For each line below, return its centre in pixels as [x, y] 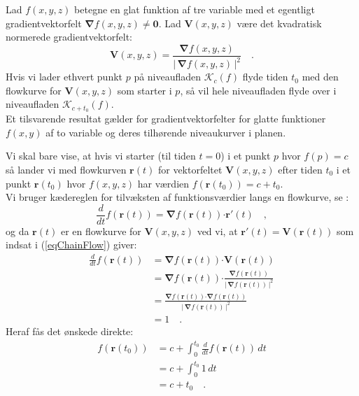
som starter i [145, 90]
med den [320, 77]
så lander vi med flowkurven [66, 170]
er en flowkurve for [101, 231]
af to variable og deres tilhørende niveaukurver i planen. [166, 132]
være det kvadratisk [279, 23]
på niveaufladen [168, 77]
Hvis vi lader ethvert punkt [64, 77]
